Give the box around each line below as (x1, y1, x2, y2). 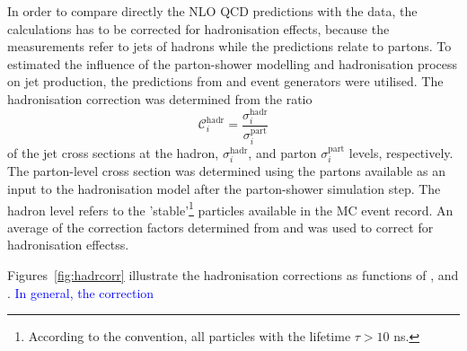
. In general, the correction (7, 283, 154, 302)
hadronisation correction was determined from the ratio (7, 89, 313, 108)
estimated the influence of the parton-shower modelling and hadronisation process (7, 54, 458, 73)
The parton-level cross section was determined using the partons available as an (7, 162, 445, 180)
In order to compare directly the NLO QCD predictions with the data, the (7, 2, 418, 20)
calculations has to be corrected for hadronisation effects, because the (7, 19, 390, 38)
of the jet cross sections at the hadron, (7, 143, 219, 162)
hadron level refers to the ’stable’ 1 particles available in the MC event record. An (7, 197, 454, 219)
